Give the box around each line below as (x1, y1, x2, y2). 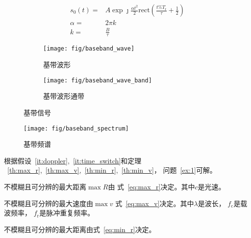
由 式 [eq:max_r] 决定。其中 (108, 181, 195, 191)
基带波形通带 (43, 91, 84, 101)
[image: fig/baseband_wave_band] (43, 77, 152, 84)
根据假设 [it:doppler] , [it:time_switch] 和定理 (4, 155, 142, 165)
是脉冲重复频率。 (39, 208, 95, 218)
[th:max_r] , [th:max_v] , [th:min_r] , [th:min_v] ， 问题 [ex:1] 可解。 (7, 165, 217, 175)
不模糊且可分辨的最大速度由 (4, 198, 93, 208)
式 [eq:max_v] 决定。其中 (115, 198, 194, 208)
